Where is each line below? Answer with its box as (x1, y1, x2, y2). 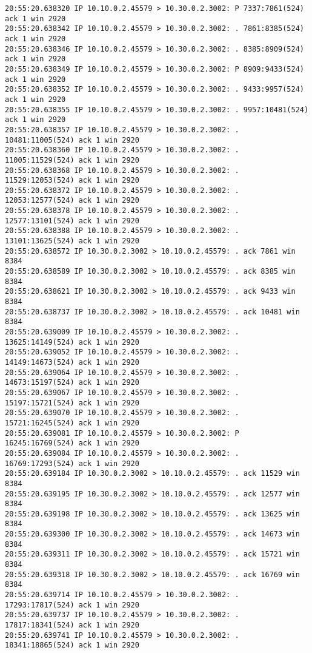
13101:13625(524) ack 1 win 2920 (5, 237, 139, 246)
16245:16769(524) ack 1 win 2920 (5, 439, 139, 448)
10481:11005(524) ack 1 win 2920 (5, 135, 139, 144)
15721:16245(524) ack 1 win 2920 (5, 418, 139, 427)
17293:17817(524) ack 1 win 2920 (5, 600, 139, 609)
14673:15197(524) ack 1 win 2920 (5, 378, 139, 387)
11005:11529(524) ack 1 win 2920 (5, 155, 139, 164)
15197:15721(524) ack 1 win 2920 (5, 398, 139, 407)
